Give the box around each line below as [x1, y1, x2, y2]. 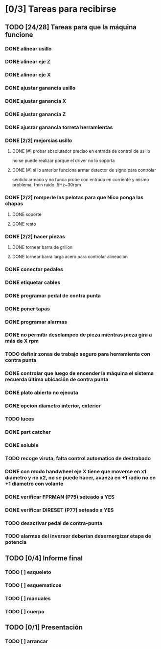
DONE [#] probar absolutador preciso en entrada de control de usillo [12, 148, 151, 154]
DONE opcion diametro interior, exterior [5, 402, 101, 409]
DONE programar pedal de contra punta [5, 292, 101, 299]
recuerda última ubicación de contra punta [5, 376, 109, 383]
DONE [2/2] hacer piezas [5, 233, 65, 240]
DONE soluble [5, 441, 39, 448]
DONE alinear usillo [5, 45, 52, 52]
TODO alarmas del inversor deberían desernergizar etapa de [5, 533, 152, 539]
